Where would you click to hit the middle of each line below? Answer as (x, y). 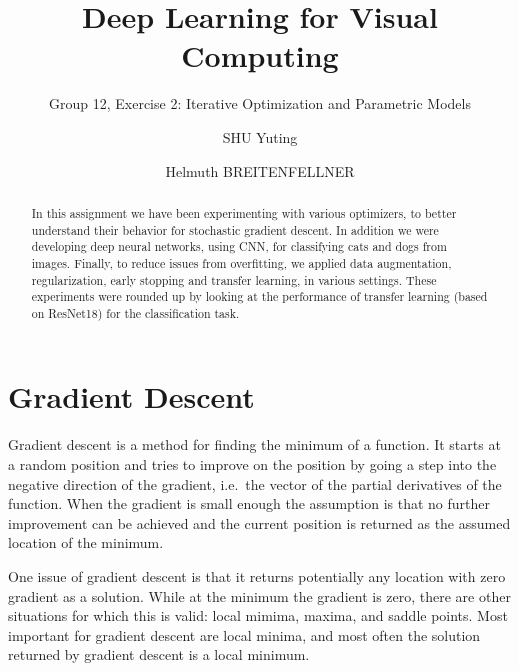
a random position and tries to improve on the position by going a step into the (252, 464)
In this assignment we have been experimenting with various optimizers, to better (244, 212)
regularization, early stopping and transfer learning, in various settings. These (234, 279)
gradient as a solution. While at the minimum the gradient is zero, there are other (259, 595)
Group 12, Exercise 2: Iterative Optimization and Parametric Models (259, 103)
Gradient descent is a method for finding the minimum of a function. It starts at (254, 444)
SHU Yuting (260, 136)
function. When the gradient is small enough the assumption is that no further (249, 503)
